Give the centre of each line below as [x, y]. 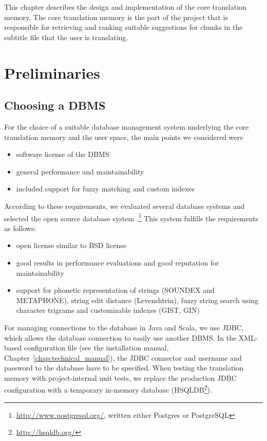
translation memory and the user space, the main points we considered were [124, 137]
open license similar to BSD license [71, 245]
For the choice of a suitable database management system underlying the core [127, 126]
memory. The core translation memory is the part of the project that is [116, 17]
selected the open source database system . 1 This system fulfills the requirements [131, 217]
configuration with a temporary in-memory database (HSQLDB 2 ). [108, 389]
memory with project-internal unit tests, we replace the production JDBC [120, 377]
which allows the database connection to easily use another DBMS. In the [120, 337]
